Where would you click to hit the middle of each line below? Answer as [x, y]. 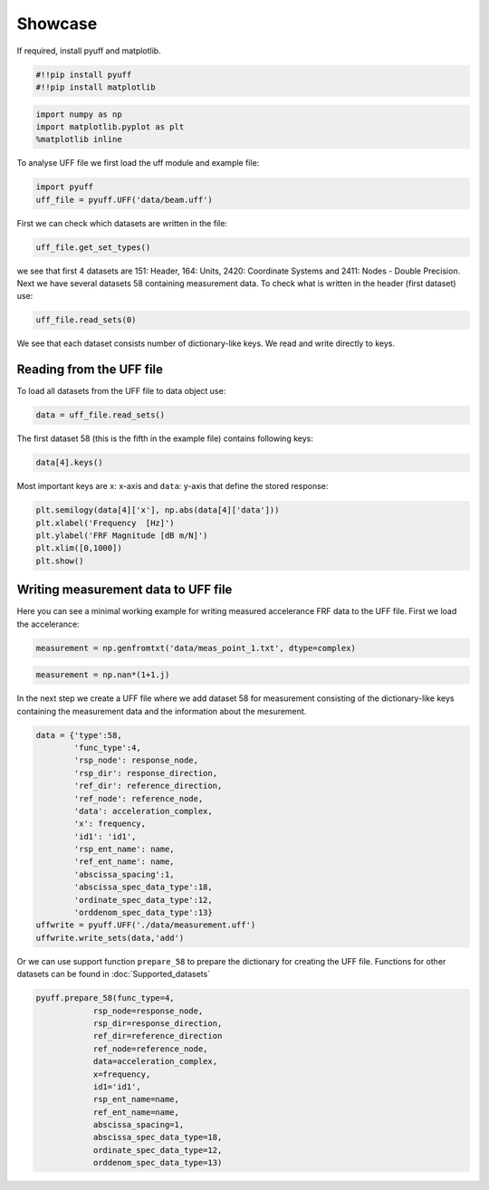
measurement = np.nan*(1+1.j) [103, 675]
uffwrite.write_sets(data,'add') [110, 938]
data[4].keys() [69, 463]
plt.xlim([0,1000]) [79, 548]
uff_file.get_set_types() [93, 247]
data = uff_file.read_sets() [101, 415]
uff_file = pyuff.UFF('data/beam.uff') [124, 200]
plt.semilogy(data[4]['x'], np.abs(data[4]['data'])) [158, 510]
